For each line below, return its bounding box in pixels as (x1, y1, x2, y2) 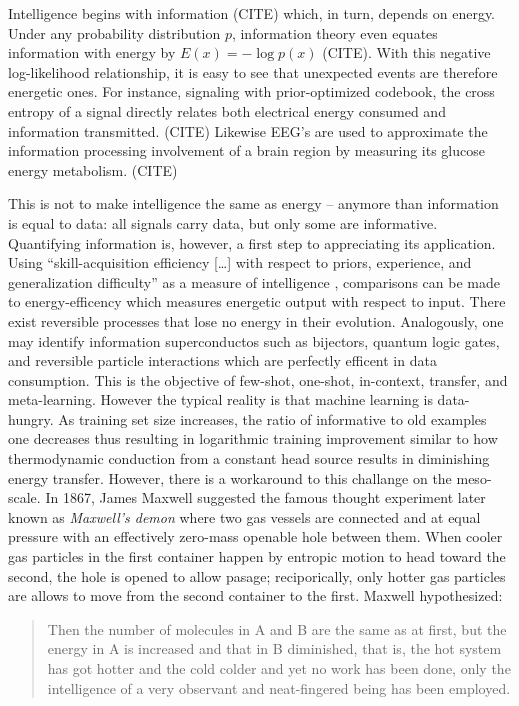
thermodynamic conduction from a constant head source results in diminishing (8, 448, 490, 469)
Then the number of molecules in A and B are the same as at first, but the (47, 618, 507, 639)
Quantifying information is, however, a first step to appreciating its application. (8, 232, 496, 253)
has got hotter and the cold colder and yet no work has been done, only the (47, 658, 511, 678)
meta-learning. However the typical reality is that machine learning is (8, 389, 433, 410)
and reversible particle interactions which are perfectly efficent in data (8, 350, 437, 371)
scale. (8, 487, 41, 508)
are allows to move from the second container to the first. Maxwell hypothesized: (8, 585, 503, 606)
